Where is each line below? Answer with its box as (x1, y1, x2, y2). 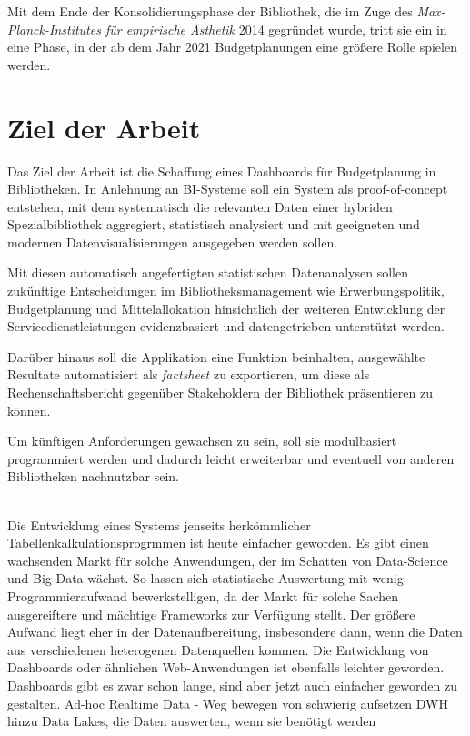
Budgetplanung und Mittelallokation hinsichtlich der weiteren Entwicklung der (7, 298, 445, 318)
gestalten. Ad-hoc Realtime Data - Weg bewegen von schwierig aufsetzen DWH (7, 693, 448, 712)
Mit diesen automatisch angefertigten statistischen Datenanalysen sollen (7, 263, 408, 282)
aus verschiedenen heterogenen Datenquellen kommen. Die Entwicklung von (7, 640, 429, 659)
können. (7, 400, 51, 419)
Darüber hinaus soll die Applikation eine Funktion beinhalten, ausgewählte (7, 347, 425, 366)
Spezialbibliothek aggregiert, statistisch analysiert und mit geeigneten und (7, 215, 420, 234)
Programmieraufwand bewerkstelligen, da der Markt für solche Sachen (7, 586, 398, 605)
